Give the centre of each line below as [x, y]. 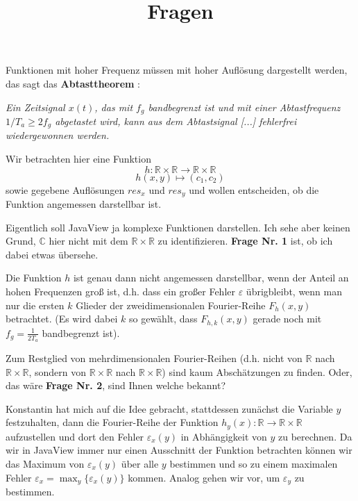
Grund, [21, 241]
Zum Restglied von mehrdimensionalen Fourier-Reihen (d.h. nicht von [154, 358]
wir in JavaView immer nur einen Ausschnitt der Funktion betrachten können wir [179, 450]
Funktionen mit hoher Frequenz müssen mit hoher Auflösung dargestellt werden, [177, 70]
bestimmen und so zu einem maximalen [254, 463]
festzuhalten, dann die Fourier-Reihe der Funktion [112, 422]
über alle [140, 463]
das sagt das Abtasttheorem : [73, 83]
